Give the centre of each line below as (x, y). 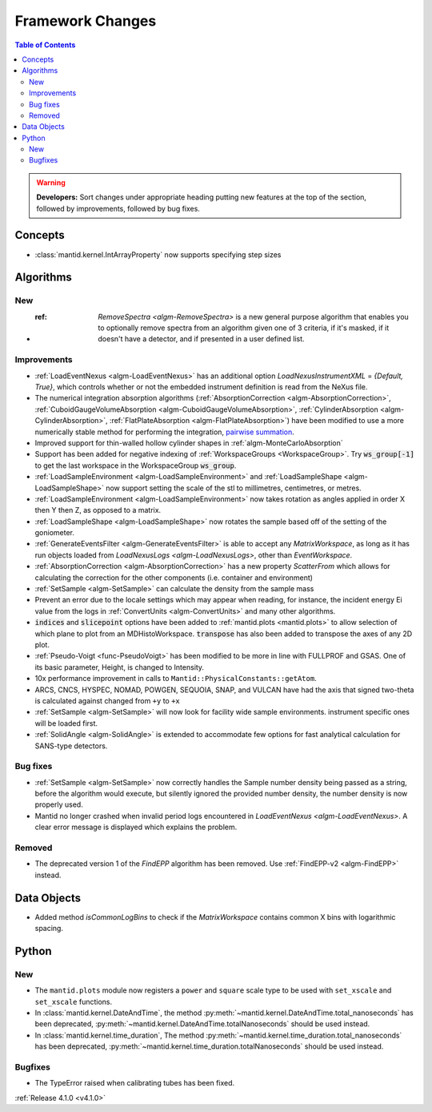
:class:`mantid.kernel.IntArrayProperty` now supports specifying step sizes (158, 254)
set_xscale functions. (74, 1001)
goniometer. (55, 533)
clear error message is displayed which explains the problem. (136, 827)
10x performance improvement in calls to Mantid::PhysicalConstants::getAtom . (176, 679)
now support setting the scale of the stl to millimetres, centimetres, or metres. (233, 488)
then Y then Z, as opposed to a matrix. (98, 510)
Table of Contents (45, 45)
